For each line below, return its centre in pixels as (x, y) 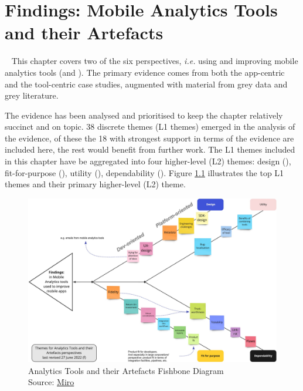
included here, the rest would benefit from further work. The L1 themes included (150, 149)
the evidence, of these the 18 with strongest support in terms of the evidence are (149, 138)
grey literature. (32, 95)
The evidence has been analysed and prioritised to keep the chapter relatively (144, 115)
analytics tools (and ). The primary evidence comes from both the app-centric (145, 72)
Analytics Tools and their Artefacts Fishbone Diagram (126, 370)
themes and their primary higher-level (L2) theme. (95, 184)
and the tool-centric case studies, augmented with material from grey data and (146, 84)
